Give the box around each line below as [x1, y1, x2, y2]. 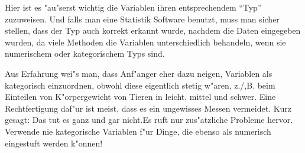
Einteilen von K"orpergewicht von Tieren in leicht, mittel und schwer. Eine [5, 90, 276, 103]
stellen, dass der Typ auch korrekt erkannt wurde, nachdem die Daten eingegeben [5, 24, 301, 37]
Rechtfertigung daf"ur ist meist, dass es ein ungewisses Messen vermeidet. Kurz [5, 102, 292, 114]
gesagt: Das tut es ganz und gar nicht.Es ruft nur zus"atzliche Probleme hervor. [5, 113, 293, 126]
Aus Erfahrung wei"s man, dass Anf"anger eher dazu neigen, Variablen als [5, 67, 272, 79]
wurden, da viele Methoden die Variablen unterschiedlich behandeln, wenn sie [5, 35, 286, 48]
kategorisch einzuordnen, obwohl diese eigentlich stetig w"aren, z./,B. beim [5, 79, 275, 91]
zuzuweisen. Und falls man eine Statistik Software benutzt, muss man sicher [5, 12, 280, 25]
